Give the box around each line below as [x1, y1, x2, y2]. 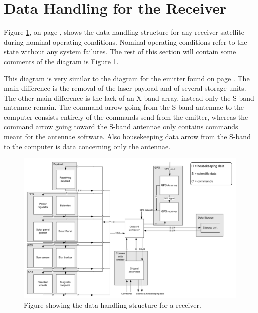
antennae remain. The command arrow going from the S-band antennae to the [4, 102, 244, 112]
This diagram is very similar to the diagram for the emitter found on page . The [4, 73, 250, 83]
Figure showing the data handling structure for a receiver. [24, 299, 201, 310]
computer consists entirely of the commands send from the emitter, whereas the [4, 111, 248, 122]
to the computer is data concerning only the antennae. [4, 141, 171, 151]
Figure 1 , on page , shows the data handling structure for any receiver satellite [4, 27, 245, 37]
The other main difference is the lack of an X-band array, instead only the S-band [4, 92, 254, 103]
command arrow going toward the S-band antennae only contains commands [4, 121, 238, 132]
